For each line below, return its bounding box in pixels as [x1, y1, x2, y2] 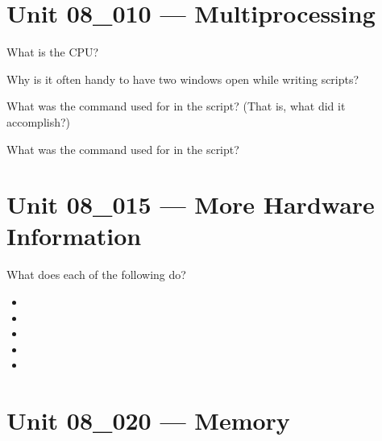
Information [6, 219, 142, 252]
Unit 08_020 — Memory [6, 404, 290, 437]
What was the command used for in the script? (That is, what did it [6, 98, 346, 114]
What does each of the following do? [6, 266, 186, 283]
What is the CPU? [6, 44, 99, 60]
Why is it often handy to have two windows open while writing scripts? [6, 70, 359, 87]
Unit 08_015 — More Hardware [6, 188, 375, 221]
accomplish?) [6, 113, 71, 130]
